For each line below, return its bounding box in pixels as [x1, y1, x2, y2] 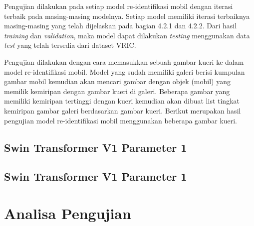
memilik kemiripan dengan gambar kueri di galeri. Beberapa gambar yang [4, 86, 230, 96]
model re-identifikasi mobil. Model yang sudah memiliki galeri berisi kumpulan [4, 66, 245, 77]
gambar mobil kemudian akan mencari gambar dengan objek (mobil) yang [4, 76, 231, 87]
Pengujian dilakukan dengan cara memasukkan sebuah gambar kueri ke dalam [4, 56, 244, 67]
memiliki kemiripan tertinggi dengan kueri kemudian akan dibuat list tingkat [4, 96, 240, 106]
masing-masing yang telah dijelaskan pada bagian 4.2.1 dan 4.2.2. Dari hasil [4, 20, 237, 31]
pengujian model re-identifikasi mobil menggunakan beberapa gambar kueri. [4, 115, 237, 125]
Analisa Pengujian [4, 203, 131, 223]
